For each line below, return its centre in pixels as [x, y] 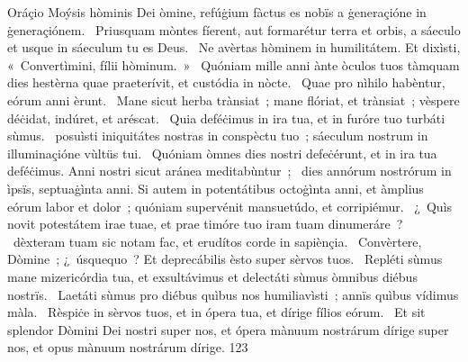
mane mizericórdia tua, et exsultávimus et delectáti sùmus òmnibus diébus [212, 276]
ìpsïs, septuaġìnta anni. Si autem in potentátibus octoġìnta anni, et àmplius [216, 188]
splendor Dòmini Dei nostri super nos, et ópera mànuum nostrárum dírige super [228, 329]
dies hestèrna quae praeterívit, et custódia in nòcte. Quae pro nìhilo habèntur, [226, 82]
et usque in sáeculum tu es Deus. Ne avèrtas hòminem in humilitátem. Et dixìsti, [234, 47]
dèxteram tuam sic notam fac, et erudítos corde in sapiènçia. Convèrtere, [217, 241]
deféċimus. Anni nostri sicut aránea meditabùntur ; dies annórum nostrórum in [229, 171]
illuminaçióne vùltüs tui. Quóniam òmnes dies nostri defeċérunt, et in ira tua [222, 153]
